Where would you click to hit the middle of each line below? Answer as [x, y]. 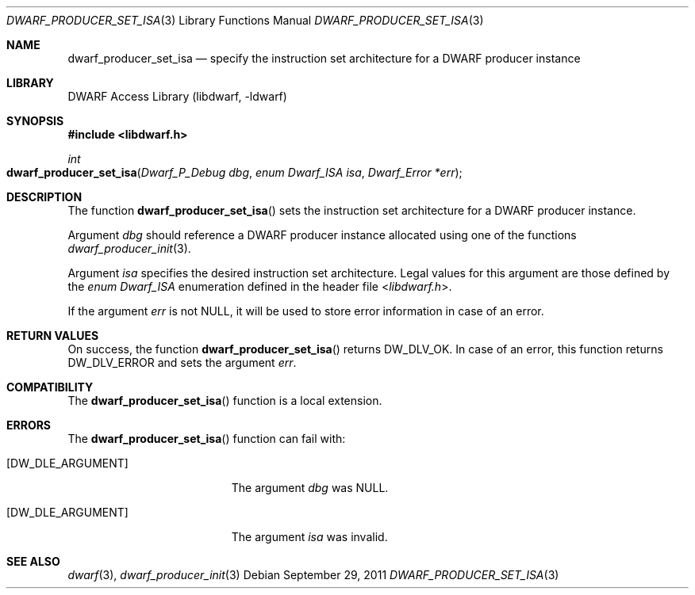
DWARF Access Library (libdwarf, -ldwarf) [177, 96]
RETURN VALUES [53, 336]
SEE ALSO [33, 561]
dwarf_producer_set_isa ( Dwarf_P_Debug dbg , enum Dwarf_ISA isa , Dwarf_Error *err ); [234, 172]
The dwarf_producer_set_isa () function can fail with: [207, 439]
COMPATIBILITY [50, 387]
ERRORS [29, 425]
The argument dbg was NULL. [310, 488]
